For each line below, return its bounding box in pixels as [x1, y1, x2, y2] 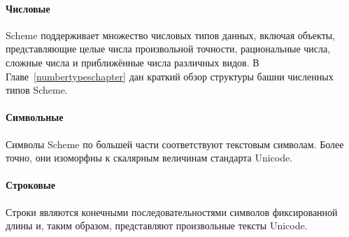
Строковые [6, 178, 55, 192]
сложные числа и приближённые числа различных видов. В [6, 55, 259, 69]
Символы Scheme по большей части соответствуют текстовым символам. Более [6, 136, 344, 151]
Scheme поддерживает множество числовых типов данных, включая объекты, [6, 27, 336, 42]
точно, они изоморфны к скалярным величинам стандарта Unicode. [6, 150, 293, 165]
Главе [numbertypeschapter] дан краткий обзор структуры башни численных [6, 69, 334, 83]
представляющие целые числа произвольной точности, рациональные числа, [6, 41, 331, 56]
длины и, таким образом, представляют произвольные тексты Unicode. [6, 218, 308, 233]
